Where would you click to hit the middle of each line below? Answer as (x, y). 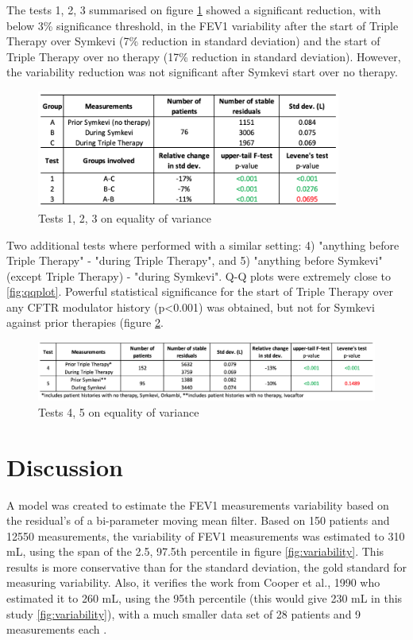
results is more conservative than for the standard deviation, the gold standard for (206, 566)
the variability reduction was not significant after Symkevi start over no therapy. (202, 72)
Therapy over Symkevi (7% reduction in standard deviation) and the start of (193, 41)
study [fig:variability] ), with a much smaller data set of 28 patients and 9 (184, 613)
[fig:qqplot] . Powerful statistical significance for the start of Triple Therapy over (200, 291)
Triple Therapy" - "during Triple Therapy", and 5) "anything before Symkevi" (195, 260)
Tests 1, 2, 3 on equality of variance (125, 217)
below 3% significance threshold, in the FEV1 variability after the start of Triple (203, 25)
